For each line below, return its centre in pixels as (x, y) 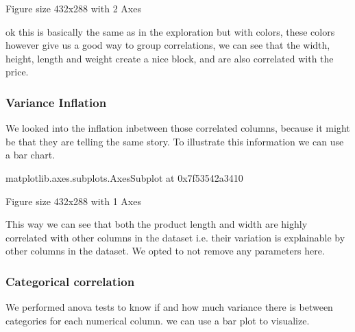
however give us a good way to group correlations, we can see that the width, (168, 45)
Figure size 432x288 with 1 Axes (73, 201)
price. (17, 72)
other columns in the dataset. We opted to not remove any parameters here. (165, 251)
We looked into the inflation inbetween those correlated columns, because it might (178, 128)
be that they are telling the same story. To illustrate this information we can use (175, 141)
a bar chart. (30, 155)
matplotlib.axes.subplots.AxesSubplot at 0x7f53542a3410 (124, 177)
